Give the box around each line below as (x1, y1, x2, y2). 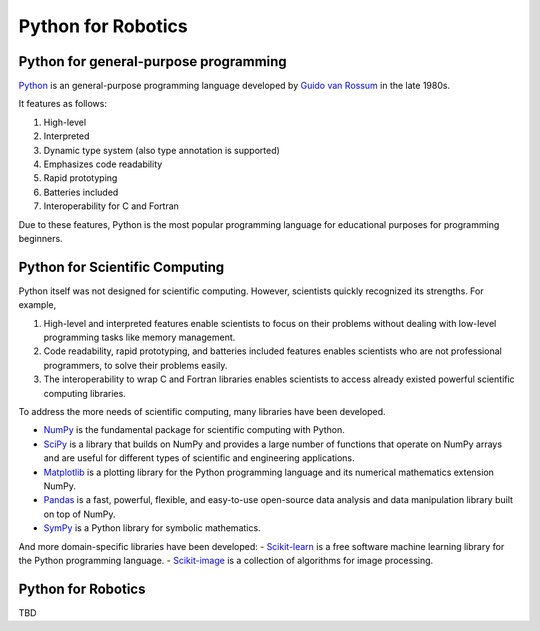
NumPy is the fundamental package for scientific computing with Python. (43, 424, 345, 436)
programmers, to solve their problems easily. (43, 359, 228, 371)
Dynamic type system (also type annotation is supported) (43, 144, 280, 156)
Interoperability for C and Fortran (43, 200, 180, 212)
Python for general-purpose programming (18, 53, 287, 70)
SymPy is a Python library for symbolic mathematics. (43, 522, 261, 534)
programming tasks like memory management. (43, 331, 236, 344)
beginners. (18, 232, 64, 244)
